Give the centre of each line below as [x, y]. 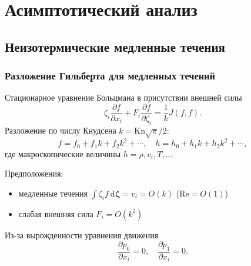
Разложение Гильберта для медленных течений [110, 76]
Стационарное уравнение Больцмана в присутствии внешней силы [123, 97]
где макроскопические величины [63, 153]
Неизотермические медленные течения [115, 46]
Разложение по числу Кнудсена [61, 130]
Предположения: [34, 173]
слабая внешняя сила [56, 213]
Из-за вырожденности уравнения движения [82, 235]
